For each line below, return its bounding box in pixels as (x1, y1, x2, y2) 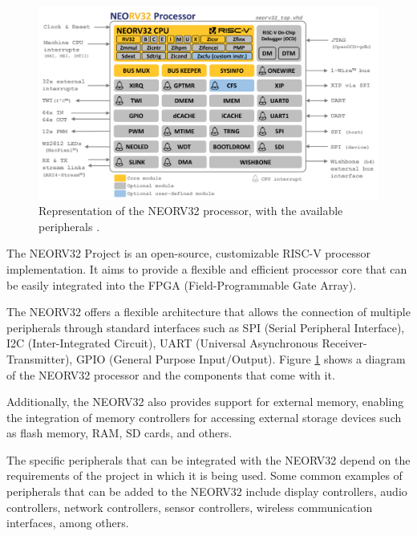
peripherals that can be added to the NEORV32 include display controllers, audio (6, 483, 407, 500)
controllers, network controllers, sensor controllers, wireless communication (6, 498, 373, 515)
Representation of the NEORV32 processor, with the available (38, 202, 343, 219)
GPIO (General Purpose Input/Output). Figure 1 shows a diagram (75, 350, 406, 367)
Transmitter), (6, 350, 73, 367)
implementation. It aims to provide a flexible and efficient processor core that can (6, 260, 407, 277)
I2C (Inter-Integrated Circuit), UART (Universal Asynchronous (6, 335, 318, 351)
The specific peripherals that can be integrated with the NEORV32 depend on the (6, 451, 411, 468)
